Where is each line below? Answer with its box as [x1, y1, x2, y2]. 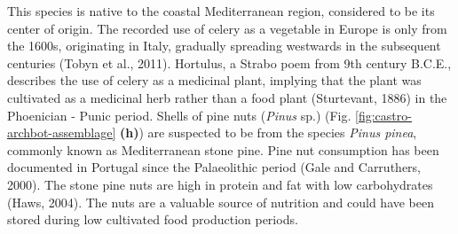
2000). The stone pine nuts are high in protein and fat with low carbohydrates [7, 175, 433, 193]
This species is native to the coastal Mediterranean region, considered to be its [7, 2, 435, 19]
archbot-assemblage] [7, 123, 116, 142]
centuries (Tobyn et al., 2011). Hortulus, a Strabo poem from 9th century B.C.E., [7, 53, 452, 72]
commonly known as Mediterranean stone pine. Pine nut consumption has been [7, 140, 439, 159]
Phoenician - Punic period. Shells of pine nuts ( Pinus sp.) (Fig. [7, 105, 351, 124]
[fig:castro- [355, 105, 412, 124]
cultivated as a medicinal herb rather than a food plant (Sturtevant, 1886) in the [7, 88, 447, 106]
